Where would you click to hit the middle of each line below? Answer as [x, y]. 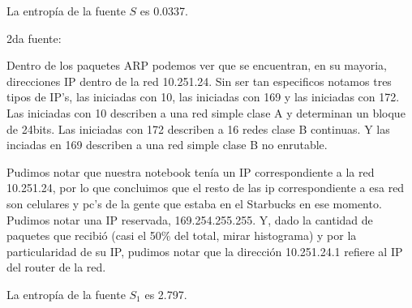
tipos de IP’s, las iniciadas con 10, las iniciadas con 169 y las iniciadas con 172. [203, 97]
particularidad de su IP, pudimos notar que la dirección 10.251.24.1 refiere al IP [205, 251]
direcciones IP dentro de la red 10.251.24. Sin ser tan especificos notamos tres [199, 81]
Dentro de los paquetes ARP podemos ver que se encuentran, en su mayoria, [197, 65]
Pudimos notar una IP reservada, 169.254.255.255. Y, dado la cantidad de [190, 219]
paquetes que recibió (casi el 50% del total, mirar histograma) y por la [182, 235]
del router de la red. [56, 267]
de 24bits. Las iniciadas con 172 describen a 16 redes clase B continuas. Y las [198, 128]
